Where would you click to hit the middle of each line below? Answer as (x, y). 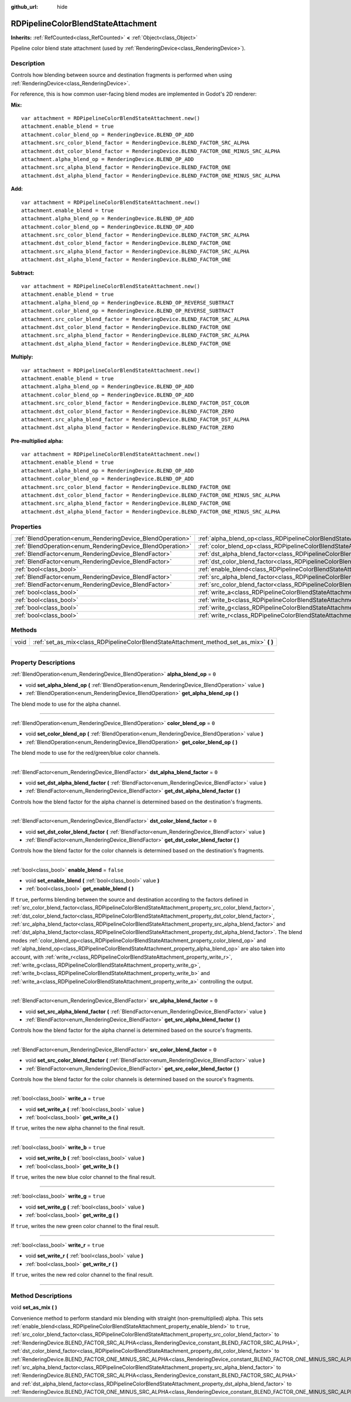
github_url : (24, 7)
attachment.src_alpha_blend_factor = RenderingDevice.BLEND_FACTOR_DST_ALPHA (135, 419)
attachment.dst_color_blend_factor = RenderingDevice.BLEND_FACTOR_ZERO (128, 411)
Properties (26, 526)
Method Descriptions (42, 1295)
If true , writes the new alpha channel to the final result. (78, 1128)
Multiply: (22, 357)
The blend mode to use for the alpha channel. (66, 704)
